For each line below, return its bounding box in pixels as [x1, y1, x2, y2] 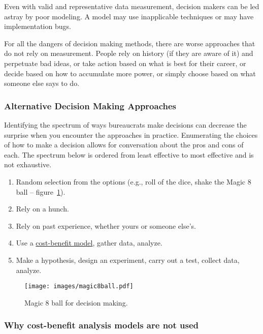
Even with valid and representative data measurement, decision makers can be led [4, 1, 259, 11]
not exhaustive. [4, 159, 52, 170]
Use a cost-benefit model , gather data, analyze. [16, 237, 162, 248]
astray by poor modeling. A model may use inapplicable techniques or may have [4, 11, 254, 21]
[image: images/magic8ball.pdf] [24, 283, 134, 290]
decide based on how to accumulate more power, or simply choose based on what [4, 68, 256, 78]
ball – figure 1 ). [16, 186, 65, 197]
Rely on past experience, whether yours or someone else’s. [16, 220, 196, 231]
